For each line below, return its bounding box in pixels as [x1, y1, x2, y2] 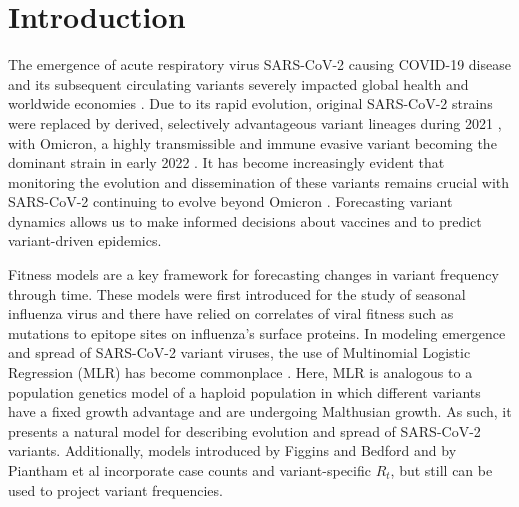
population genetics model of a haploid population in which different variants [8, 381, 481, 402]
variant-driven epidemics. [8, 230, 162, 251]
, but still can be [390, 460, 493, 480]
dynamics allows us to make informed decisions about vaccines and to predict [8, 210, 482, 231]
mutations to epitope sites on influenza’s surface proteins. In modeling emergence [8, 322, 506, 343]
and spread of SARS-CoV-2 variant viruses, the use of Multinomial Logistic [8, 342, 471, 363]
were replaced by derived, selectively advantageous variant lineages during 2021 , [8, 112, 502, 133]
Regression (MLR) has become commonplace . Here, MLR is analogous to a [8, 362, 473, 383]
